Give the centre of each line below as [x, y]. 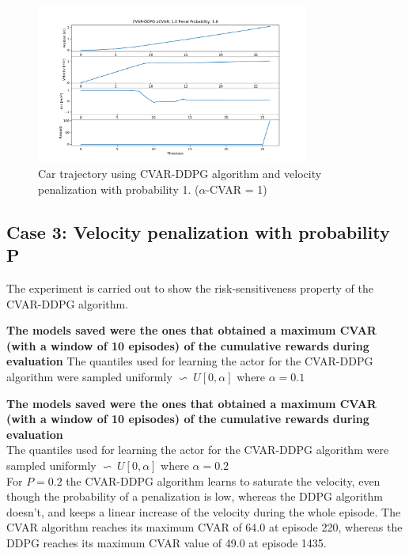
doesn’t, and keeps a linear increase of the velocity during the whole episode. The [204, 511]
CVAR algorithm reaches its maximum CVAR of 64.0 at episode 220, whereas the [204, 527]
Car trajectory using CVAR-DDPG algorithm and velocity [180, 174]
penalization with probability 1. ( [119, 189]
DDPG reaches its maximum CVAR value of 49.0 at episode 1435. [167, 543]
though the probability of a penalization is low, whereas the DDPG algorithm [195, 496]
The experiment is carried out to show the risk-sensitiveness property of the [190, 288]
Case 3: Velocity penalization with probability [198, 231]
